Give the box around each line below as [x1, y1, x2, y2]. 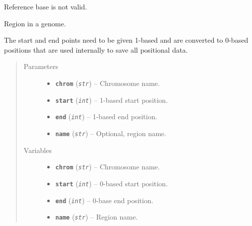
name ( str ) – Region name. [55, 212, 138, 222]
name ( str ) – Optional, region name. [55, 128, 167, 138]
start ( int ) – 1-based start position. [55, 94, 168, 105]
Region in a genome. [4, 18, 66, 28]
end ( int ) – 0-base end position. [55, 195, 154, 205]
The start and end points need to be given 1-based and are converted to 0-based [4, 35, 249, 45]
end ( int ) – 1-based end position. [55, 111, 158, 122]
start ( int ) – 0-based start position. [55, 178, 168, 188]
